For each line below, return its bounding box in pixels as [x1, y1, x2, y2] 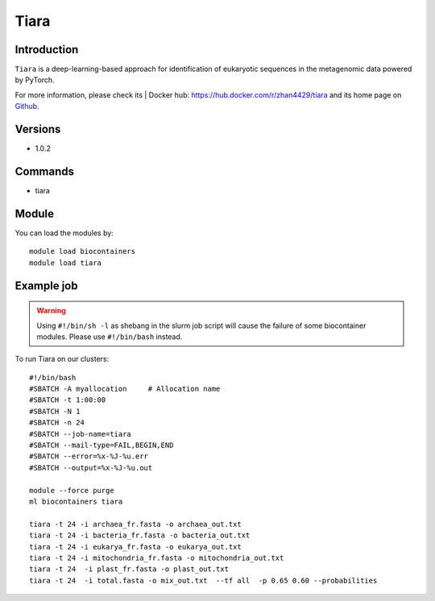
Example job [14, 279, 78, 292]
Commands [14, 164, 75, 178]
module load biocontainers [29, 247, 136, 256]
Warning [36, 306, 66, 316]
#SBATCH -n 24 [29, 418, 85, 427]
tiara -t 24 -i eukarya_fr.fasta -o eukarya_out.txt [29, 542, 242, 551]
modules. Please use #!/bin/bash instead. [36, 331, 183, 342]
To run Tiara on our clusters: [14, 354, 110, 364]
